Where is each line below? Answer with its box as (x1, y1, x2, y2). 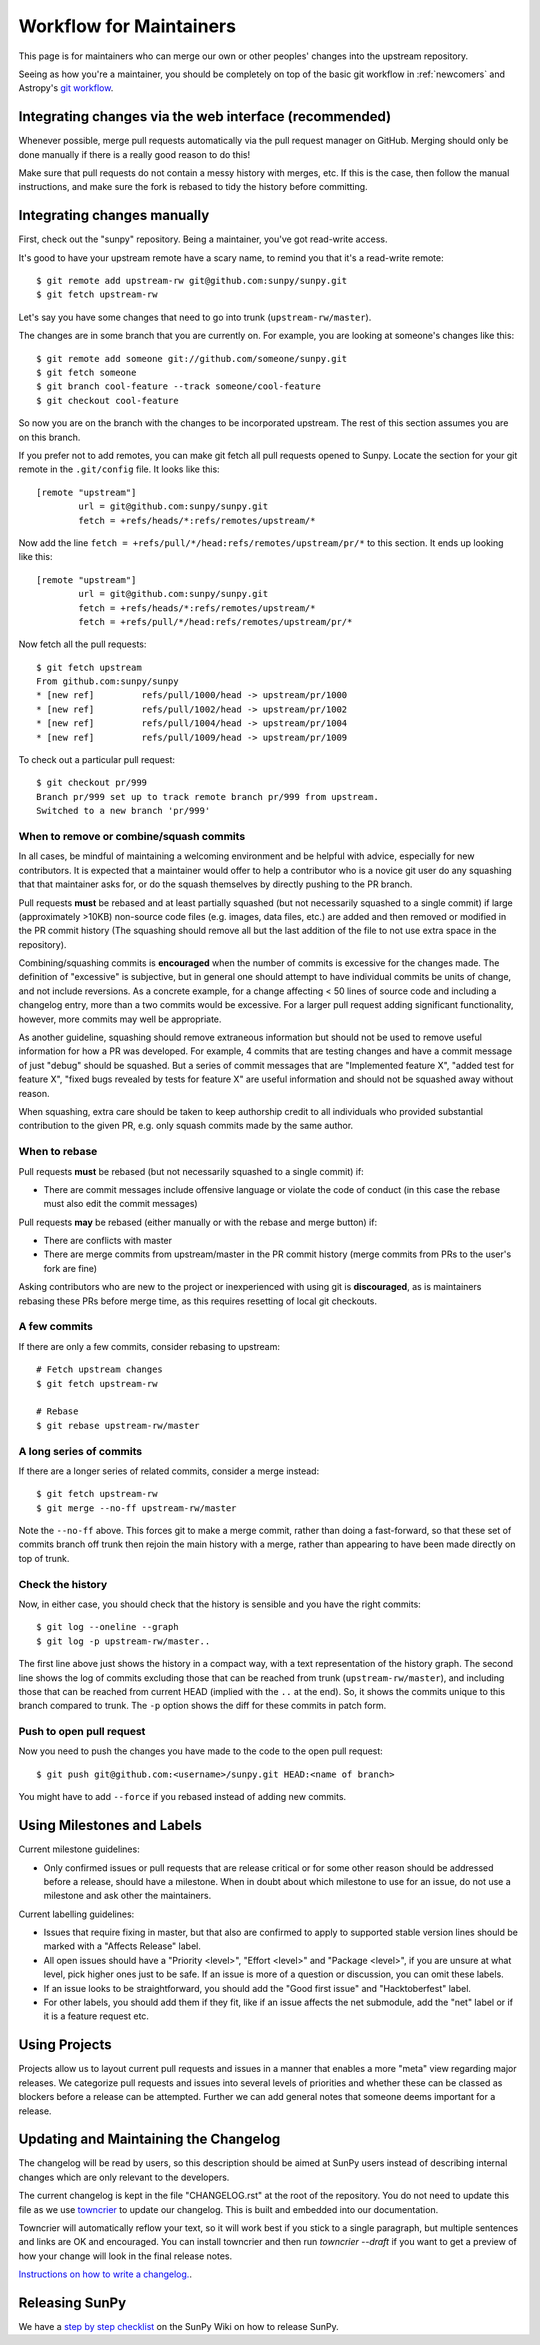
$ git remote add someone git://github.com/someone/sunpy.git (36, 353, 348, 364)
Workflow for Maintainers (18, 15, 237, 37)
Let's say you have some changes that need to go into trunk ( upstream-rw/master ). (18, 311, 372, 323)
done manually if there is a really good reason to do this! (18, 148, 250, 160)
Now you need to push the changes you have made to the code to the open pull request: (18, 1745, 384, 1757)
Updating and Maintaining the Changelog (18, 2131, 281, 2148)
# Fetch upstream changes (36, 1364, 164, 1375)
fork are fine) (43, 1262, 98, 1274)
